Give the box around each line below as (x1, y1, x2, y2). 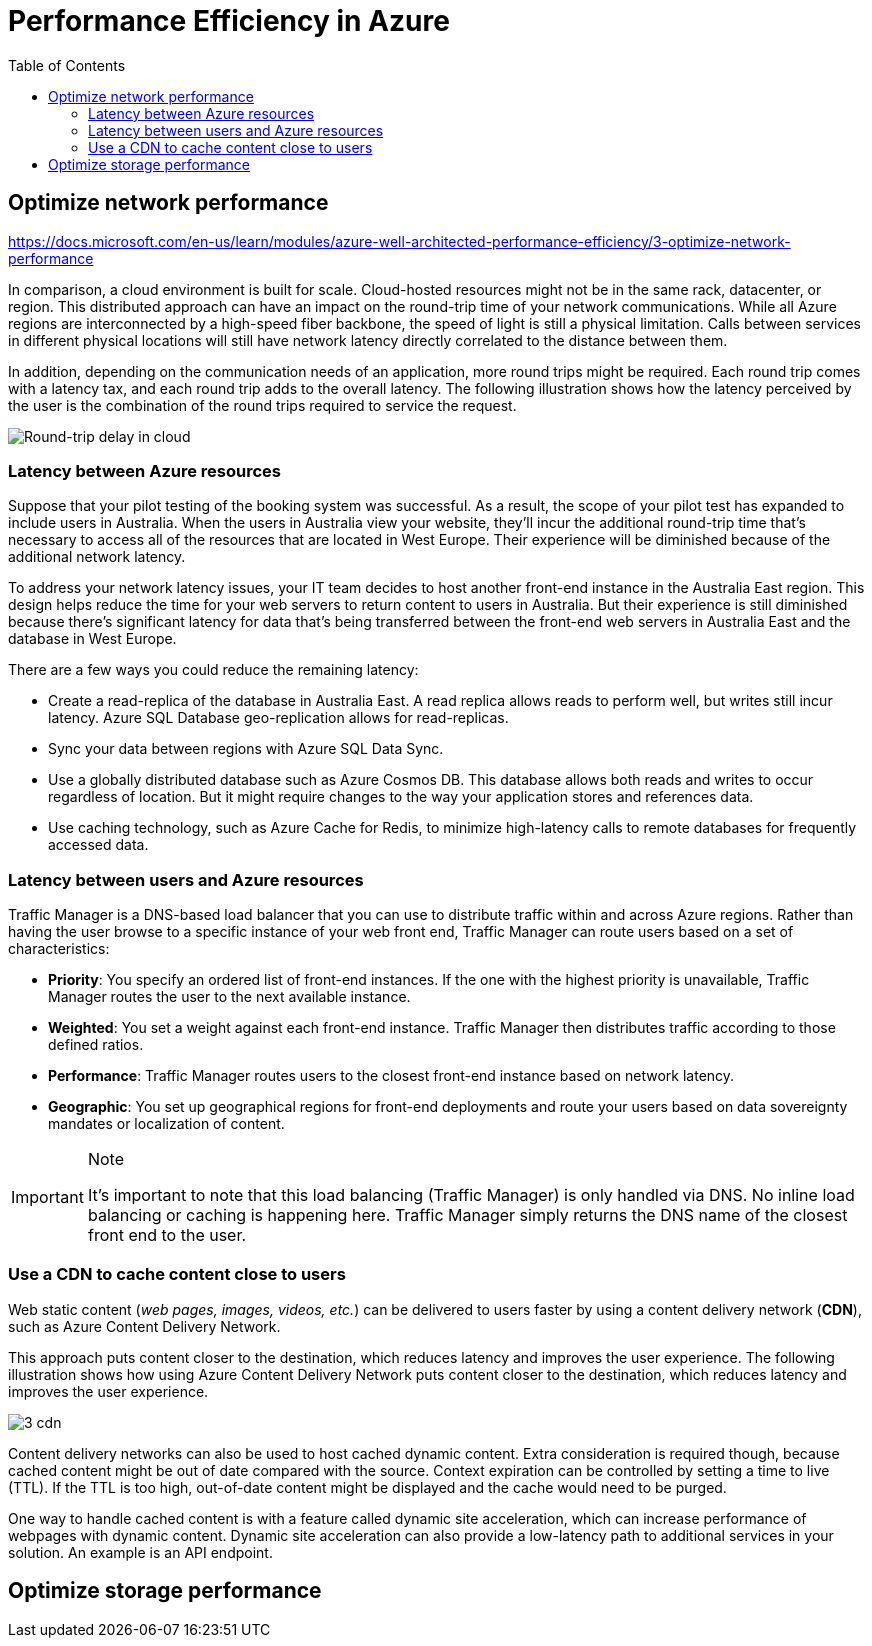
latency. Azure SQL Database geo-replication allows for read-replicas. (48, 709, 509, 727)
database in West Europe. (8, 630, 177, 648)
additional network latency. (8, 548, 186, 566)
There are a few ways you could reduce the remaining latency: (8, 661, 419, 679)
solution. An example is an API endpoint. (8, 1543, 273, 1561)
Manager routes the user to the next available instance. (48, 988, 411, 1006)
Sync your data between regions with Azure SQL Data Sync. (48, 740, 444, 758)
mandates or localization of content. (48, 1115, 285, 1133)
